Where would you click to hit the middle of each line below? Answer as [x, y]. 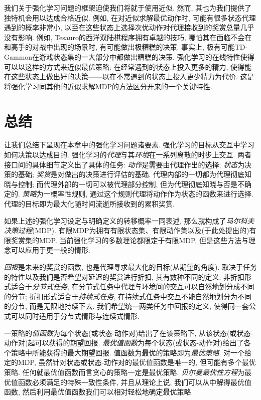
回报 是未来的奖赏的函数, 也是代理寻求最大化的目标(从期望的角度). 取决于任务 [130, 267]
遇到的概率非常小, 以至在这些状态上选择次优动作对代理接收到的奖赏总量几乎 [129, 27]
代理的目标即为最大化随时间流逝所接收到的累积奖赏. [89, 204]
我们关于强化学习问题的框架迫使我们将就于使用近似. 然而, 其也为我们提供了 [128, 8]
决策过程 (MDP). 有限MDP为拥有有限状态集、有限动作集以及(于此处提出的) [127, 230]
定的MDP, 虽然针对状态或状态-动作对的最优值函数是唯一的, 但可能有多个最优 [130, 362]
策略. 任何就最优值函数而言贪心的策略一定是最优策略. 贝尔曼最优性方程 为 [124, 372]
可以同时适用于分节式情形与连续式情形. [75, 316]
